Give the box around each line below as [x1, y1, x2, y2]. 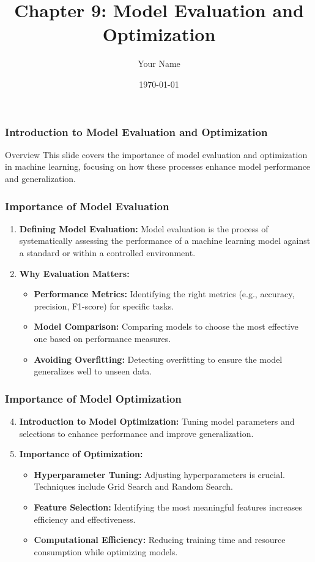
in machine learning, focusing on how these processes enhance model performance [5, 160, 311, 173]
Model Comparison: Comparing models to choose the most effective [34, 320, 298, 333]
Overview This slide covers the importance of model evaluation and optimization [5, 148, 308, 161]
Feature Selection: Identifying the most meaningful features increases [34, 500, 302, 513]
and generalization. [5, 172, 76, 184]
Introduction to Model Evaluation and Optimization [5, 124, 268, 139]
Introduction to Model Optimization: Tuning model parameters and [19, 414, 295, 427]
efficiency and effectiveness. [34, 512, 136, 525]
